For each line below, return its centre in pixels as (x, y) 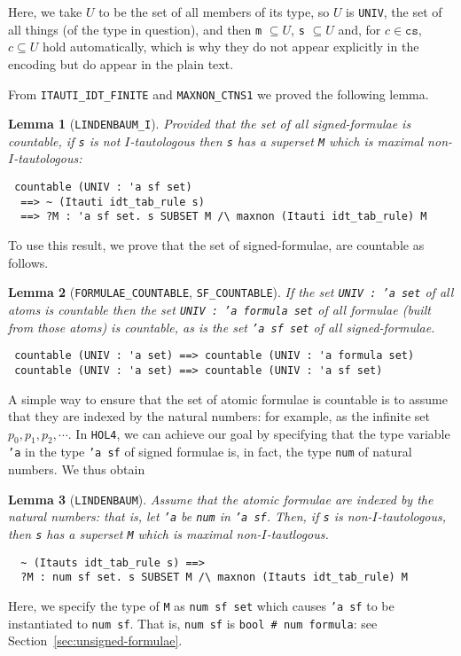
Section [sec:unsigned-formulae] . (95, 640)
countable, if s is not (64, 141)
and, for (359, 29)
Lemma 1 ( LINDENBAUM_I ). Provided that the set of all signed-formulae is (210, 124)
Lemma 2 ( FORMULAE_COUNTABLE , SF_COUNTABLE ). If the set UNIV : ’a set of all (231, 292)
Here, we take (45, 12)
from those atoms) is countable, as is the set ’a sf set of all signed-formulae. (222, 327)
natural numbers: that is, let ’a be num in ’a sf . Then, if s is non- (190, 516)
